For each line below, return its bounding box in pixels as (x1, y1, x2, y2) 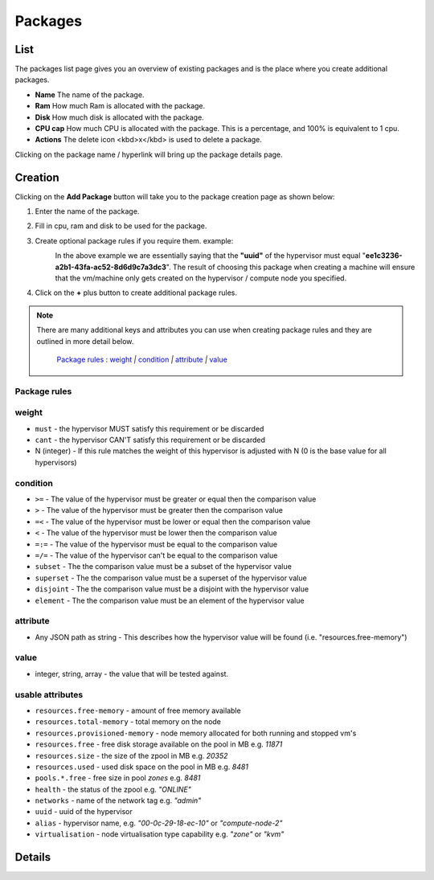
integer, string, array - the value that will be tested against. (35, 669, 229, 678)
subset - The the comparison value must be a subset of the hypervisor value (35, 562, 293, 571)
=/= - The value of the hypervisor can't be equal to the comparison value (35, 551, 278, 560)
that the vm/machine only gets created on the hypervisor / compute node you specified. (55, 273, 347, 283)
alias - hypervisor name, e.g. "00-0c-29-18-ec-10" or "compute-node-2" (35, 818, 283, 828)
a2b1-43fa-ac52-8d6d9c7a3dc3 (55, 262, 166, 272)
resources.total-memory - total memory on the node (35, 717, 221, 727)
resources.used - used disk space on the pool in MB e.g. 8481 (35, 762, 249, 772)
